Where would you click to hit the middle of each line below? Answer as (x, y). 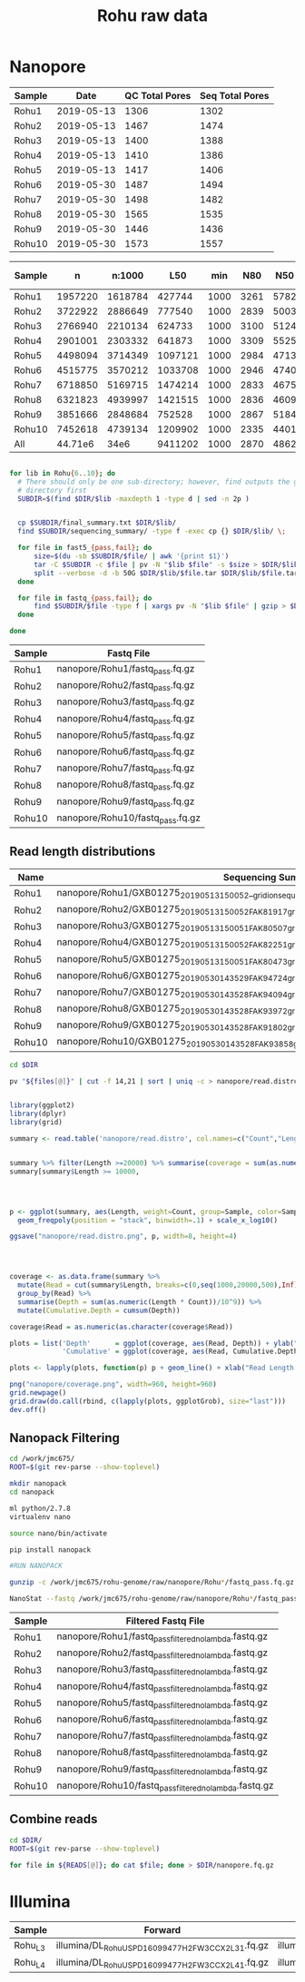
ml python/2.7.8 (40, 1508)
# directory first (53, 490)
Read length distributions (83, 852)
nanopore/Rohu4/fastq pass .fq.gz (126, 719)
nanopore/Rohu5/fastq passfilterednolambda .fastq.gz (162, 1703)
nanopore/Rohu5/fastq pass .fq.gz (126, 735)
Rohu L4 (30, 1963)
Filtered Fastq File (165, 1621)
